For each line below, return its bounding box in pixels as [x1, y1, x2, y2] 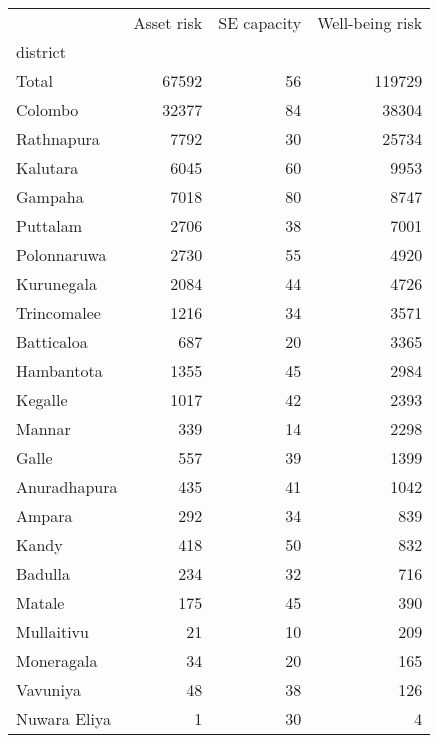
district [16, 40, 66, 63]
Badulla [16, 562, 71, 585]
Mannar [16, 417, 71, 440]
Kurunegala [16, 272, 97, 295]
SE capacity [218, 11, 302, 34]
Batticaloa [16, 330, 88, 353]
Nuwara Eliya [16, 707, 111, 730]
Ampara [16, 504, 73, 527]
